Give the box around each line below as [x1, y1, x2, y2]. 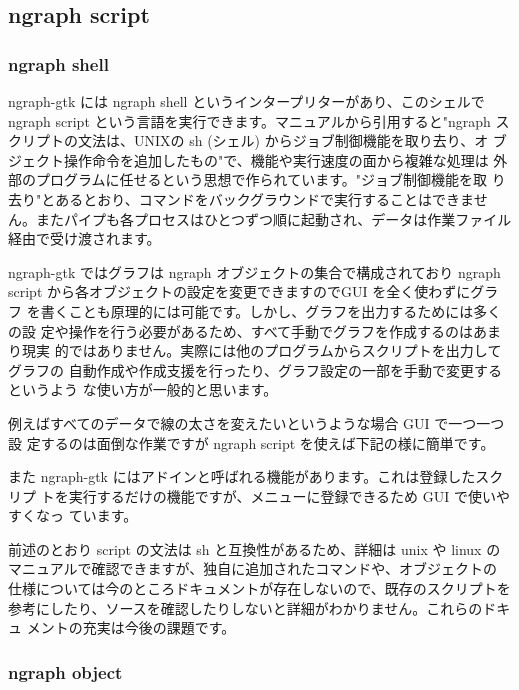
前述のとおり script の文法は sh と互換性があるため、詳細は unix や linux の [8, 538, 501, 559]
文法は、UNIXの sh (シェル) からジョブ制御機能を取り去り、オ [77, 130, 489, 151]
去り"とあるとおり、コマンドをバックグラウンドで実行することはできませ [8, 188, 488, 209]
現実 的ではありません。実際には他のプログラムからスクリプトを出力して [21, 340, 502, 361]
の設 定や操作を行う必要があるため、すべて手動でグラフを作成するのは [8, 320, 474, 341]
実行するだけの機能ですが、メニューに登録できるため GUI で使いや [68, 485, 510, 506]
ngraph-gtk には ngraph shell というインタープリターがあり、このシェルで [8, 91, 485, 111]
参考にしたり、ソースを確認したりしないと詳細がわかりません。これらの [8, 597, 483, 618]
